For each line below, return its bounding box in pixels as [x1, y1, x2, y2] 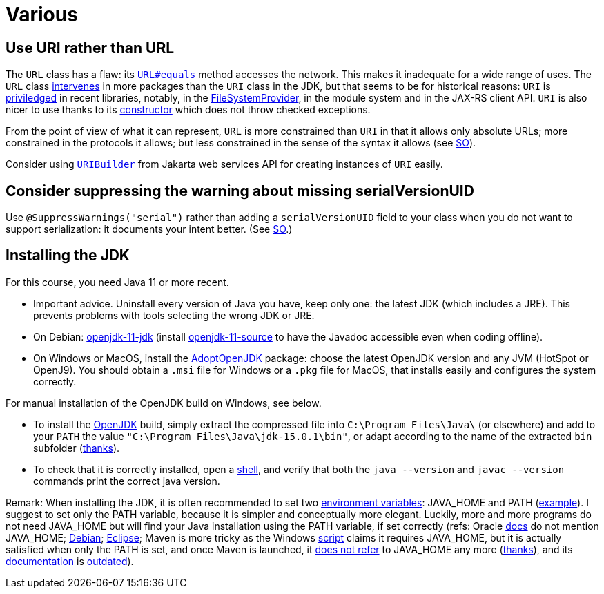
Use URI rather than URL [6, 39, 175, 57]
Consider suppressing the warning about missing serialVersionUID [6, 182, 474, 200]
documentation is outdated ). [6, 555, 134, 567]
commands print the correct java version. [33, 475, 220, 487]
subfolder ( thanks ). [33, 441, 120, 454]
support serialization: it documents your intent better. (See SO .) [6, 223, 293, 236]
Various [6, 3, 78, 26]
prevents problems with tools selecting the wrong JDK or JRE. [33, 309, 315, 321]
